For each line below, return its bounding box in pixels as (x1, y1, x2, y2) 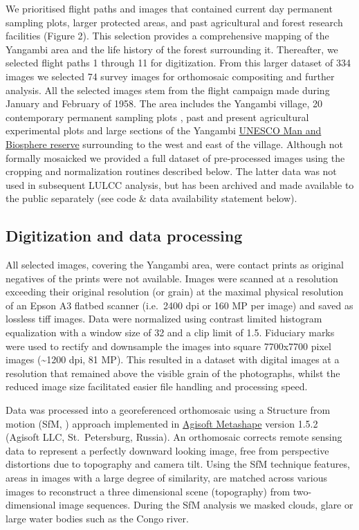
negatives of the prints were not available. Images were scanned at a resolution (6, 271, 338, 285)
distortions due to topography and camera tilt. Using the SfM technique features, (6, 457, 350, 471)
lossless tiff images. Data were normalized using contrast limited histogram (6, 311, 322, 326)
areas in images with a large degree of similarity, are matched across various (6, 470, 328, 485)
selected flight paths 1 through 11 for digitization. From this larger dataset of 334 (6, 55, 351, 70)
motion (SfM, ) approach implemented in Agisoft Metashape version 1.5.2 (6, 416, 318, 430)
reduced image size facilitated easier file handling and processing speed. (6, 379, 308, 394)
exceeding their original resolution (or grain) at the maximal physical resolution (6, 284, 344, 299)
